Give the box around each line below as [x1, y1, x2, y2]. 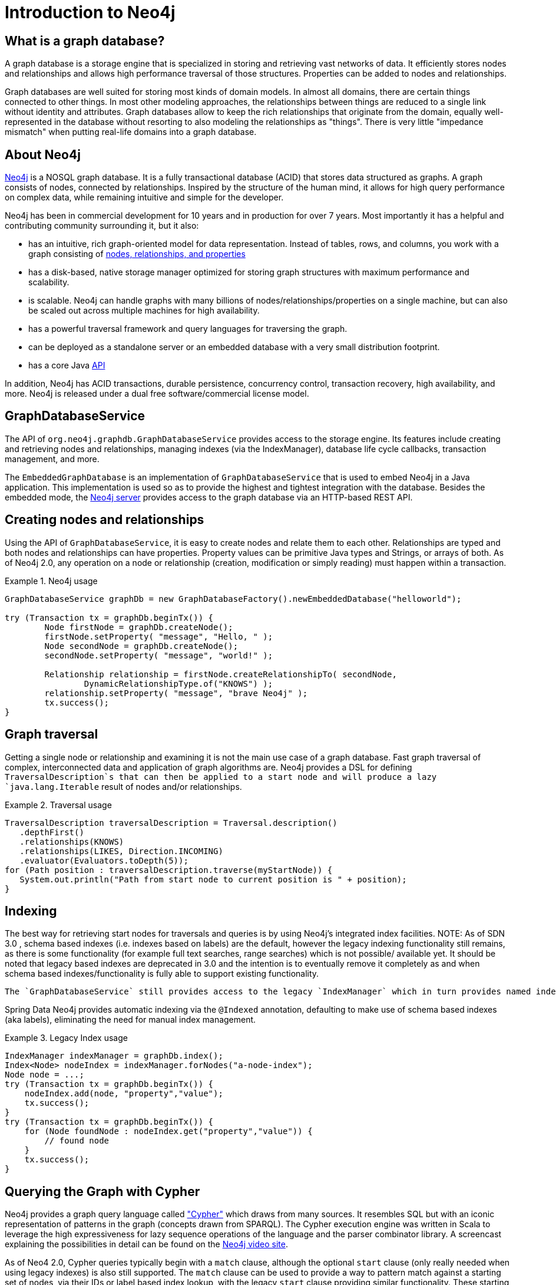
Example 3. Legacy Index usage [5, 1033, 128, 1043]
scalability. [28, 277, 69, 288]
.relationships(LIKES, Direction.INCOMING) [19, 846, 223, 856]
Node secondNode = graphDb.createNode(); [44, 641, 239, 651]
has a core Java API [28, 360, 105, 371]
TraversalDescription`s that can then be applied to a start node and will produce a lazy [5, 772, 437, 782]
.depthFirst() [19, 827, 84, 837]
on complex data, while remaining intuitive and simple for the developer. [5, 192, 284, 203]
